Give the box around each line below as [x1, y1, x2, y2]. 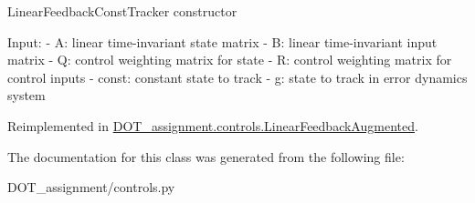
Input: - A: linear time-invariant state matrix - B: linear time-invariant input [7, 32, 438, 51]
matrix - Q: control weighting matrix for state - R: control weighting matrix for [7, 50, 452, 69]
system [7, 86, 46, 105]
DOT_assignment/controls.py [7, 178, 175, 197]
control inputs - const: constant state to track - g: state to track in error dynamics [7, 67, 468, 86]
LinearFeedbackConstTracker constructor [7, 2, 237, 20]
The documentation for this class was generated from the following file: [7, 147, 405, 166]
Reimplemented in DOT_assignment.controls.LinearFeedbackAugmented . [7, 116, 418, 135]
